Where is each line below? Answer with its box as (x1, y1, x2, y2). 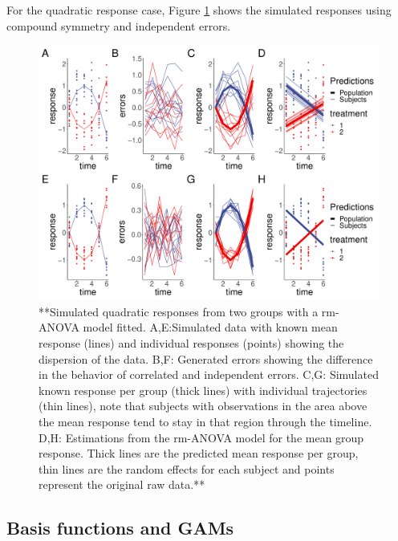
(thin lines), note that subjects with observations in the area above (39, 397, 368, 414)
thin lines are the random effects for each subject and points (39, 460, 335, 477)
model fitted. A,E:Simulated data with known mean (83, 319, 338, 336)
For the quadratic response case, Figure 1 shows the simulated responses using (6, 2, 392, 18)
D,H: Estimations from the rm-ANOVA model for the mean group (39, 429, 364, 445)
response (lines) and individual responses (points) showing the (39, 334, 344, 351)
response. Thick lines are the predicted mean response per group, (39, 445, 359, 462)
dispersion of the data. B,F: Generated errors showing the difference (39, 350, 373, 367)
